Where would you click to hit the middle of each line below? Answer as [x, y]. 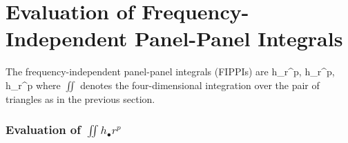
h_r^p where [33, 85]
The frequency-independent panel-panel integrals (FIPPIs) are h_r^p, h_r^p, [170, 71]
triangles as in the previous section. [80, 98]
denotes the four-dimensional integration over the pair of [200, 85]
